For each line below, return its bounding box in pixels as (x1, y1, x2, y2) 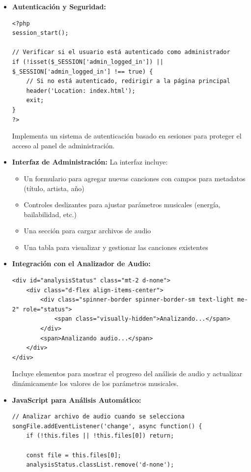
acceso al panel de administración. (12, 140, 115, 150)
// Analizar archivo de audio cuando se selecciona (12, 413, 185, 420)
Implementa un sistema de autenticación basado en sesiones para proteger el (12, 131, 242, 141)
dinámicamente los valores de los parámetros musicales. (12, 378, 179, 388)
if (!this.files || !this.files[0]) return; (26, 432, 174, 440)
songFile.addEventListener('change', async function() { (12, 422, 202, 430)
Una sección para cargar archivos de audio (24, 225, 151, 236)
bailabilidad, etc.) (24, 209, 77, 219)
